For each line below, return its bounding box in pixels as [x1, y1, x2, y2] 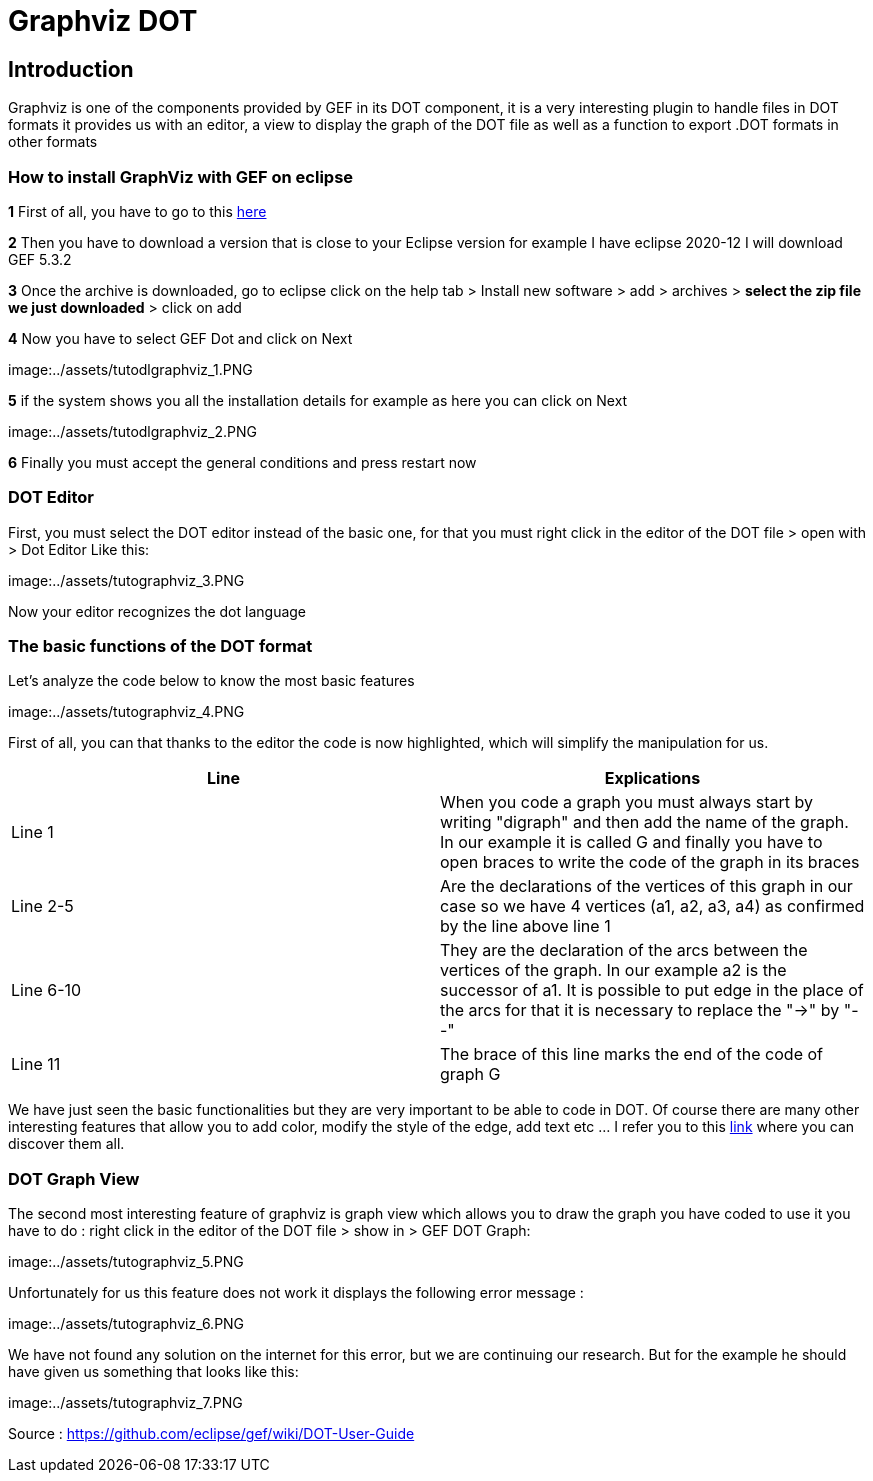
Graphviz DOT [8, 4, 198, 38]
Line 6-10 [11, 980, 82, 1001]
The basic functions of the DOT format [8, 636, 313, 657]
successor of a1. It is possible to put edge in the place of [440, 980, 864, 1001]
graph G [440, 1064, 501, 1085]
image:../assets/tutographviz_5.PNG [8, 1253, 244, 1271]
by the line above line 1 [440, 916, 611, 937]
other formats [8, 133, 98, 151]
